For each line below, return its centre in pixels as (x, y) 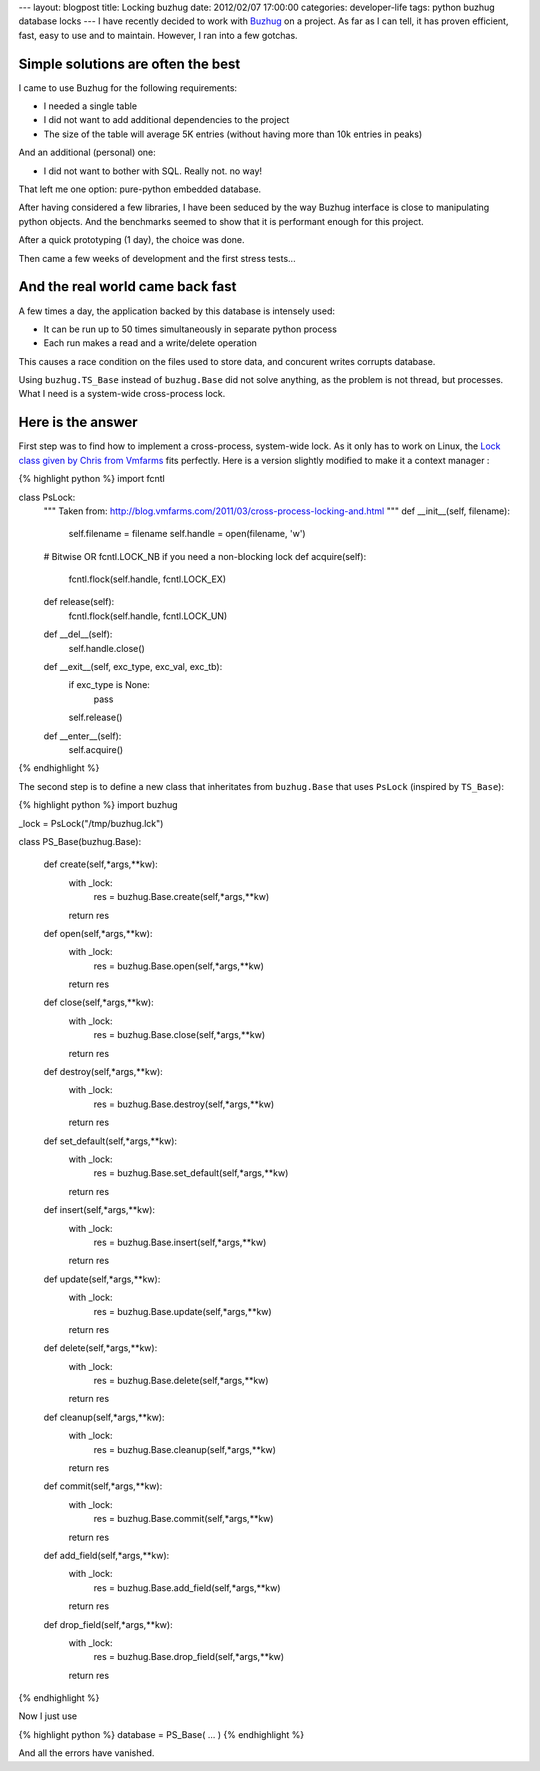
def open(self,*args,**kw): (98, 933)
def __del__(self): (78, 634)
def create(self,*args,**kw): (101, 864)
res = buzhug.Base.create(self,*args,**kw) (181, 897)
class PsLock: (47, 497)
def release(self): (79, 602)
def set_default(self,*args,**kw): (110, 1141)
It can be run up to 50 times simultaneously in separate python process (190, 329)
